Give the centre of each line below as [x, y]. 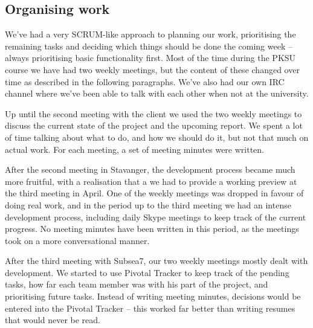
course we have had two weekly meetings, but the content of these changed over [152, 69]
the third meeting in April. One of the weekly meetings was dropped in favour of [154, 193]
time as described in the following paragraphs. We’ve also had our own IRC [145, 81]
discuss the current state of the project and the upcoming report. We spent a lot [154, 125]
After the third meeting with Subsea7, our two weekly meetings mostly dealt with [156, 261]
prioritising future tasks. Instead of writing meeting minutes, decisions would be [153, 296]
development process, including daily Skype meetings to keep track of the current [156, 217]
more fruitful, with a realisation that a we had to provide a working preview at [151, 181]
